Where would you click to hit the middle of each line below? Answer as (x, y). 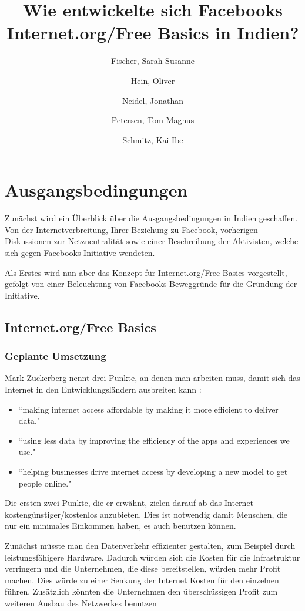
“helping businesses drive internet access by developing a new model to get (153, 471)
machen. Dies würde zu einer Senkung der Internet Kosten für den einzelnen (142, 580)
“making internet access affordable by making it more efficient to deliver (148, 409)
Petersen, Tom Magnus (153, 120)
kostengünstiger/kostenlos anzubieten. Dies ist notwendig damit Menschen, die (146, 514)
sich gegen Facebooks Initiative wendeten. (80, 252)
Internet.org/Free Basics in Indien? (153, 33)
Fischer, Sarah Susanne (152, 61)
